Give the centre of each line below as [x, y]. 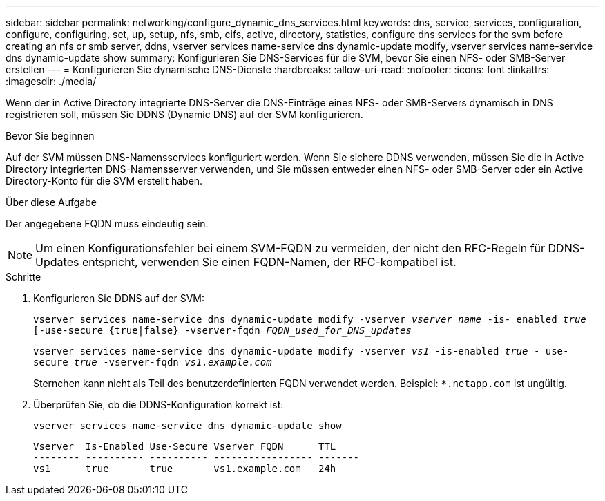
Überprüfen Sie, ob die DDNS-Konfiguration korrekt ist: [159, 405]
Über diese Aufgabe [51, 202]
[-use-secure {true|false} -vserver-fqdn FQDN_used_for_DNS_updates [222, 330]
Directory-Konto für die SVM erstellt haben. [104, 181]
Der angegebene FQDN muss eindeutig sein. [107, 224]
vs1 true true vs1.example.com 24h [185, 469]
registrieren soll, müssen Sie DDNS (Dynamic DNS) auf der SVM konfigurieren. [184, 114]
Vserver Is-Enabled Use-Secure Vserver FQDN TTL [185, 446]
